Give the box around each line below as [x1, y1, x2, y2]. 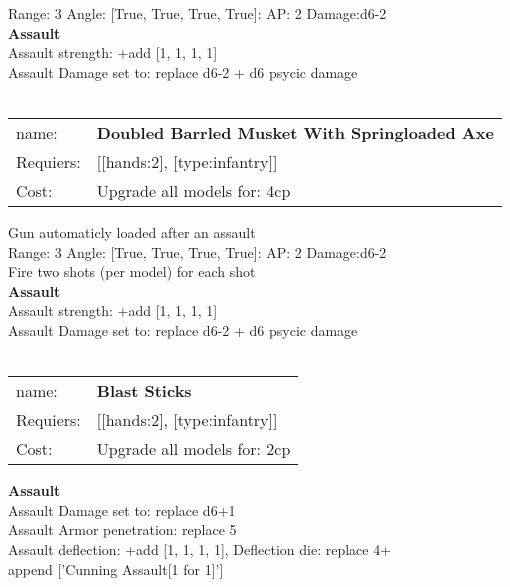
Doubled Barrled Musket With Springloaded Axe [96, 120, 494, 144]
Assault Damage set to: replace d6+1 [8, 499, 236, 520]
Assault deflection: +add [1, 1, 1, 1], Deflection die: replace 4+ [8, 538, 392, 559]
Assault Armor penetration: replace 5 [8, 519, 237, 540]
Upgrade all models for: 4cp [96, 178, 291, 202]
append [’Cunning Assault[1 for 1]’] [8, 558, 224, 579]
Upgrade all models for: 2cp [96, 437, 291, 461]
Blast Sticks [96, 379, 192, 403]
